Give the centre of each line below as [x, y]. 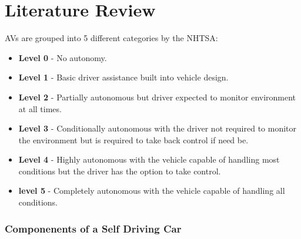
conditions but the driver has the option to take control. [120, 171]
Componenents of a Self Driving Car [93, 228]
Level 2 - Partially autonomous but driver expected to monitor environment [157, 97]
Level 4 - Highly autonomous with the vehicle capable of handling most [149, 159]
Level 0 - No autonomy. [63, 57]
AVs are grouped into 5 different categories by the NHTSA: [111, 38]
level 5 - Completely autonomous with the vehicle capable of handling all [152, 191]
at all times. [40, 108]
